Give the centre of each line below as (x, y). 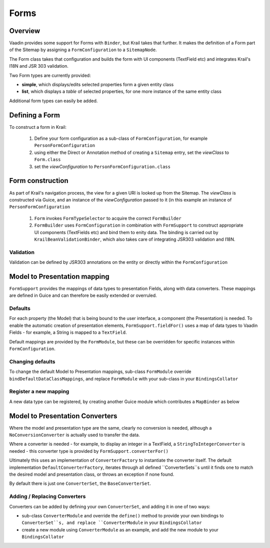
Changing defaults (32, 361)
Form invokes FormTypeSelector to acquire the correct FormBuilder (108, 218)
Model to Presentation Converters (63, 416)
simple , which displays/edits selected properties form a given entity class (98, 85)
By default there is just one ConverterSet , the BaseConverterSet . (80, 483)
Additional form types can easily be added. (53, 101)
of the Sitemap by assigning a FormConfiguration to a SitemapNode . (83, 50)
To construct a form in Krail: (38, 127)
